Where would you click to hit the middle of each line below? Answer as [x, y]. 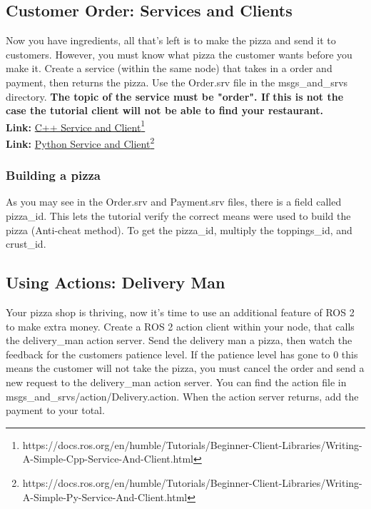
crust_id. [26, 244]
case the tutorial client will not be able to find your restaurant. [164, 110]
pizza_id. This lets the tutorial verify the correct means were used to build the [178, 216]
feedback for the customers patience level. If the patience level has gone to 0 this [182, 354]
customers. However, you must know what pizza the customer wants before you [179, 54]
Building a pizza [54, 175]
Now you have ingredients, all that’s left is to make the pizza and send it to [171, 40]
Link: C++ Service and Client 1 [76, 126]
